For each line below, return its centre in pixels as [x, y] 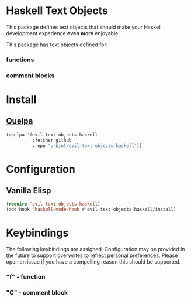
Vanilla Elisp [29, 191]
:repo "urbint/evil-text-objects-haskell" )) [87, 146]
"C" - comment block [37, 292]
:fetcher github [52, 140]
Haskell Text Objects [57, 11]
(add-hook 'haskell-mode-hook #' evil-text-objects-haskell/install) [91, 210]
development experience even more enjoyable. [63, 33]
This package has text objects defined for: [57, 45]
